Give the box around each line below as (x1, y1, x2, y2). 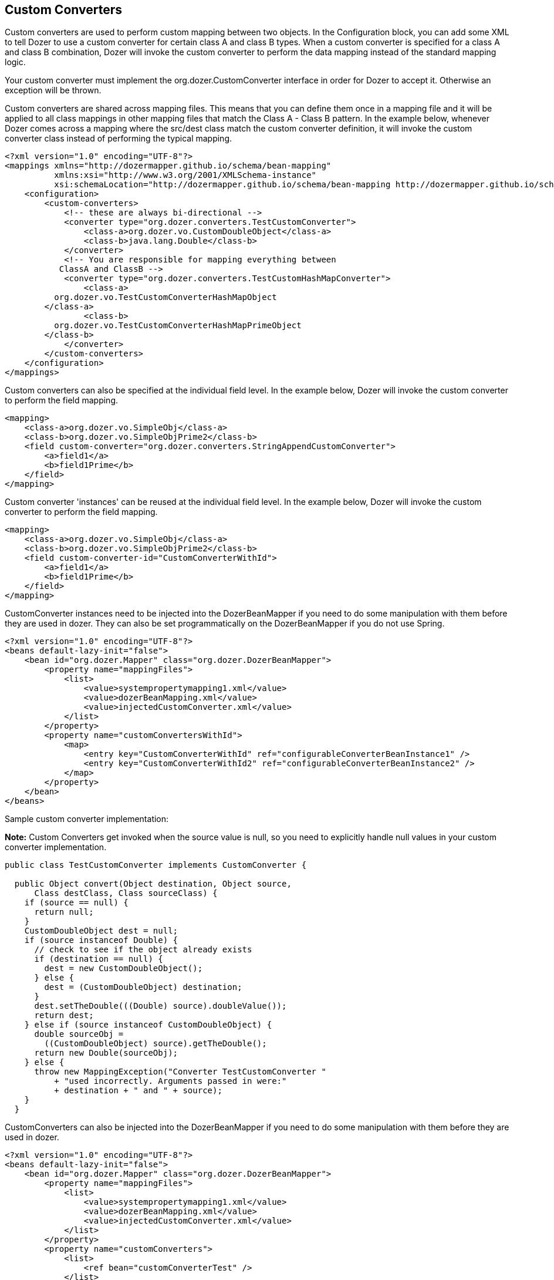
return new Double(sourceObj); (34, 1048, 178, 1058)
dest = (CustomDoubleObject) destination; (44, 982, 242, 992)
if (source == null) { (24, 898, 129, 908)
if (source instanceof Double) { (24, 935, 178, 945)
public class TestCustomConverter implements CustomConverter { (5, 860, 307, 870)
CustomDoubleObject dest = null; (24, 926, 178, 936)
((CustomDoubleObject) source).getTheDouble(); (44, 1039, 267, 1049)
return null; (34, 907, 94, 917)
